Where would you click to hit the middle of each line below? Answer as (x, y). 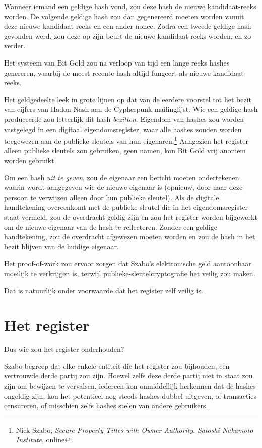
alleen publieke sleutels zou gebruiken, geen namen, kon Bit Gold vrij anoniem (125, 150)
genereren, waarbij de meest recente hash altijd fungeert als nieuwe (107, 72)
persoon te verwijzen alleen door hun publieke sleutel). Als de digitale (112, 197)
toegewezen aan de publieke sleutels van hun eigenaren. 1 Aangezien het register (126, 140)
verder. (15, 46)
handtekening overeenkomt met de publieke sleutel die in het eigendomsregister (126, 207)
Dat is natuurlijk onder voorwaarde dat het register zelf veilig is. (104, 290)
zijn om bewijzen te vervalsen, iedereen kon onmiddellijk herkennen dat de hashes (130, 386)
